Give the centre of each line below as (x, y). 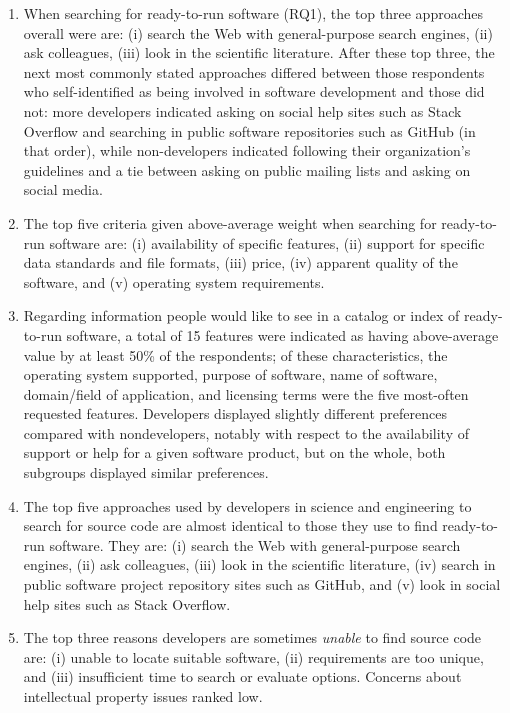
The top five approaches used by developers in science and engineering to (247, 505)
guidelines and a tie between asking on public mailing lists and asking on (247, 169)
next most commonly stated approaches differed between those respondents (254, 71)
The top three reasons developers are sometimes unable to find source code (252, 637)
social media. (63, 189)
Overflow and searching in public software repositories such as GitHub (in (249, 130)
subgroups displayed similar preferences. (146, 472)
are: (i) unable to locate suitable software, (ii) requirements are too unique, (253, 656)
